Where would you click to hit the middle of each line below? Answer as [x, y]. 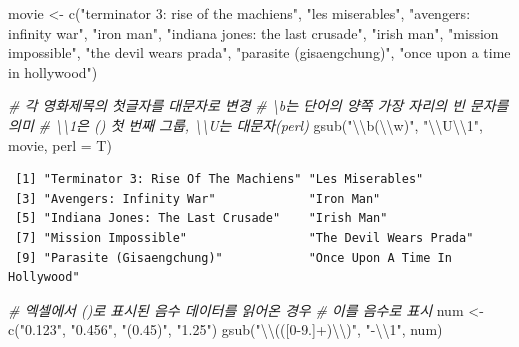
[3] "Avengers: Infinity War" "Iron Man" [198, 198]
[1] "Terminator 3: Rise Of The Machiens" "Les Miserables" [219, 179]
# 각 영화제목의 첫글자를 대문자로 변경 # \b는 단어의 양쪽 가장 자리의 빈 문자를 [258, 105]
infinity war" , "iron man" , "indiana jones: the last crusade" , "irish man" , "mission [253, 32]
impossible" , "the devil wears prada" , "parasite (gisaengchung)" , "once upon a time [259, 52]
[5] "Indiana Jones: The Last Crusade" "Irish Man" [201, 218]
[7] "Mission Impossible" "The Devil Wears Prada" [244, 237]
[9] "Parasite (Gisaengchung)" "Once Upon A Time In [233, 257]
